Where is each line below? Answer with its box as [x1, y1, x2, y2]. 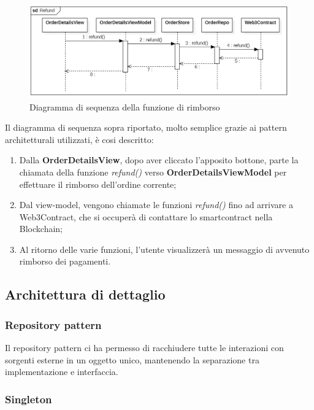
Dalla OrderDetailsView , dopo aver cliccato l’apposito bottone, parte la [19, 153, 299, 166]
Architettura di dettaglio [5, 285, 166, 304]
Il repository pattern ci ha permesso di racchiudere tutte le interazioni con [5, 341, 284, 354]
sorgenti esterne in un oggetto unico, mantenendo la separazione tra [5, 353, 259, 366]
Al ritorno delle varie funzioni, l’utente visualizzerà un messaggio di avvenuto [19, 242, 310, 255]
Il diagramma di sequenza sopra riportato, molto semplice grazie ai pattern [5, 121, 287, 134]
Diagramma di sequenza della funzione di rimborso [29, 100, 220, 113]
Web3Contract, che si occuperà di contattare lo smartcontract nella [19, 210, 273, 223]
